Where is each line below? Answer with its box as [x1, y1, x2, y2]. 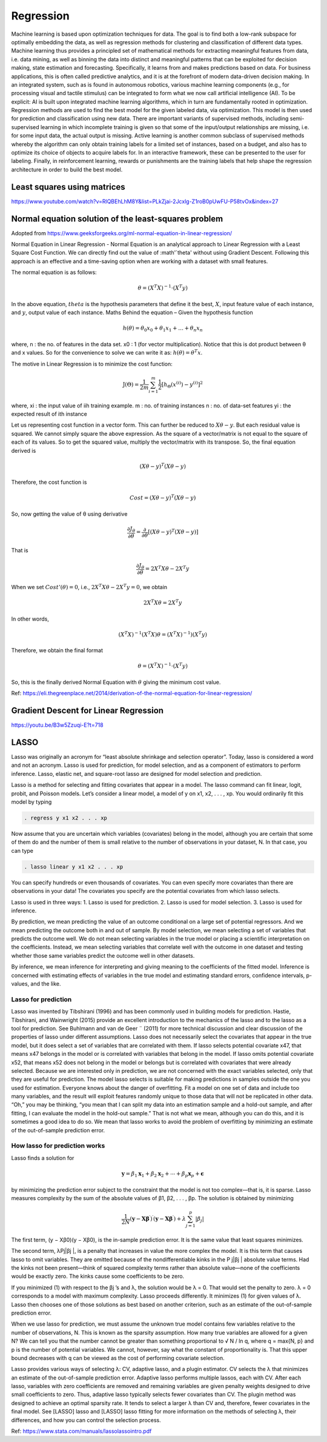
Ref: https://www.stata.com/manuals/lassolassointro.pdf [11, 1427, 152, 1435]
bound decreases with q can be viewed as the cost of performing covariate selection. [11, 1354, 225, 1361]
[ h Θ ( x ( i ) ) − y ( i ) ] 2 [161, 380, 203, 389]
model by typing [11, 798, 52, 806]
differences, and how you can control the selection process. [11, 1416, 162, 1424]
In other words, [11, 615, 50, 623]
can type [11, 847, 33, 854]
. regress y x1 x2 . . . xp [24, 815, 107, 821]
